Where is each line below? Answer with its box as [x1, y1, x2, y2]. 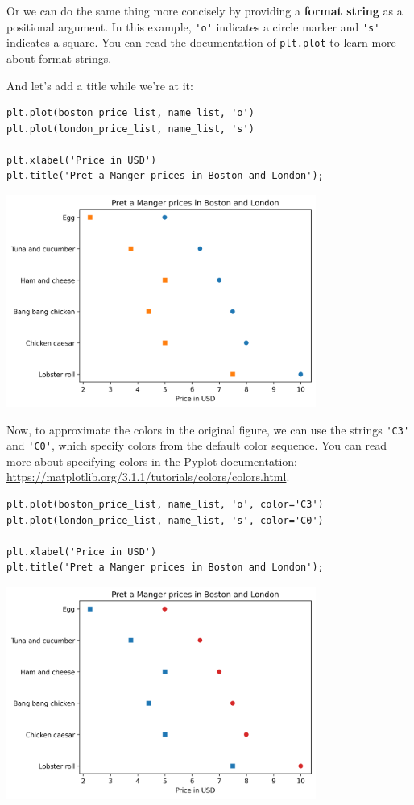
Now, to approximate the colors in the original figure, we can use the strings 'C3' [6, 421, 410, 438]
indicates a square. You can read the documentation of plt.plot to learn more [6, 34, 396, 51]
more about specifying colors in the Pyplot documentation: [6, 452, 297, 469]
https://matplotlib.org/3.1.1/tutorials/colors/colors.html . [6, 468, 290, 485]
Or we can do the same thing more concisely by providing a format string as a [6, 2, 403, 19]
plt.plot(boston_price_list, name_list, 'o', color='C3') [6, 499, 324, 511]
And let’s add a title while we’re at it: [6, 77, 193, 93]
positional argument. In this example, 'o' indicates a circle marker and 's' [6, 18, 380, 35]
